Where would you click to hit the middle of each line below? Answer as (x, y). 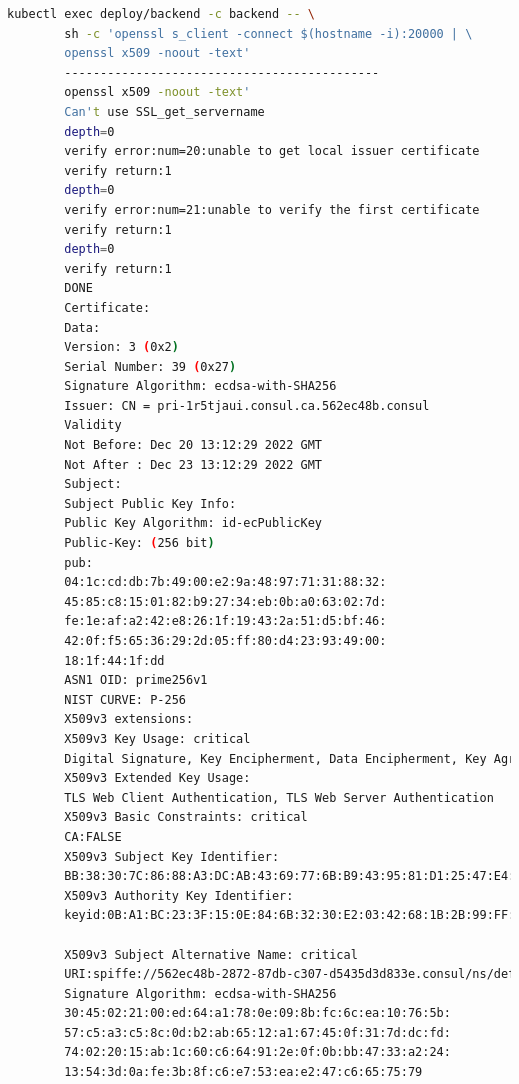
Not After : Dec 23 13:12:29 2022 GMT (193, 464)
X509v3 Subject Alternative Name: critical (211, 954)
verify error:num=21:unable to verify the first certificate (272, 209)
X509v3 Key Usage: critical (157, 738)
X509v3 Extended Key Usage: (157, 778)
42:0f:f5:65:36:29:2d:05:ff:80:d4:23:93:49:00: (225, 641)
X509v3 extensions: (129, 719)
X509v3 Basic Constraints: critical (186, 817)
